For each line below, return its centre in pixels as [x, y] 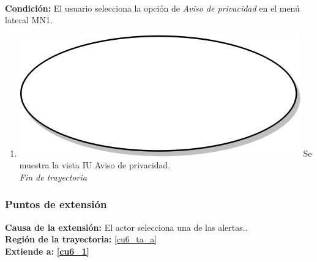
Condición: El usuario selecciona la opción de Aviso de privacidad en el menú [152, 8]
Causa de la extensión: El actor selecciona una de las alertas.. [126, 227]
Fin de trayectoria [53, 177]
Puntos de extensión [56, 204]
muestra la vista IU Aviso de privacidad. [95, 165]
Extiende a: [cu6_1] [47, 251]
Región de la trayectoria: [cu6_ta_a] [81, 239]
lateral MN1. [29, 20]
